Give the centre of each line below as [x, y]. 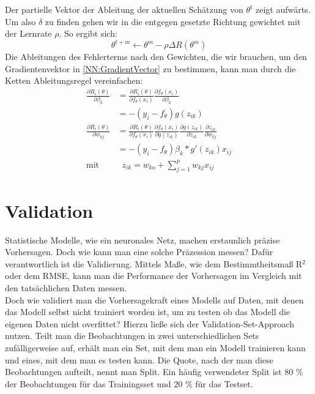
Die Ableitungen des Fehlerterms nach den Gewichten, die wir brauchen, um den [156, 57]
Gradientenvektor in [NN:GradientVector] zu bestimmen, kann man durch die [150, 68]
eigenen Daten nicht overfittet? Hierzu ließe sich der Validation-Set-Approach [150, 323]
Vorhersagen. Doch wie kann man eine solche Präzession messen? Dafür [139, 252]
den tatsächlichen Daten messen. [66, 287]
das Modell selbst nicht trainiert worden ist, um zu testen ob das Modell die [148, 312]
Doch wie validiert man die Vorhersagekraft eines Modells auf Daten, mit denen [154, 299]
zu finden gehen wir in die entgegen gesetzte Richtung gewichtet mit [173, 21]
